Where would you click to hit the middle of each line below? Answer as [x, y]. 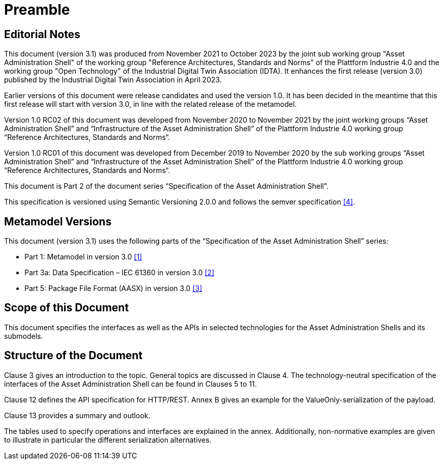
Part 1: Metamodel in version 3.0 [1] [83, 257]
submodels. [24, 336]
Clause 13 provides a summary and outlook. [77, 415]
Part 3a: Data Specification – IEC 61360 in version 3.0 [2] [120, 273]
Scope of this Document [67, 308]
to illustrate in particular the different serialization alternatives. [108, 440]
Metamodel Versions [58, 221]
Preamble [37, 10]
